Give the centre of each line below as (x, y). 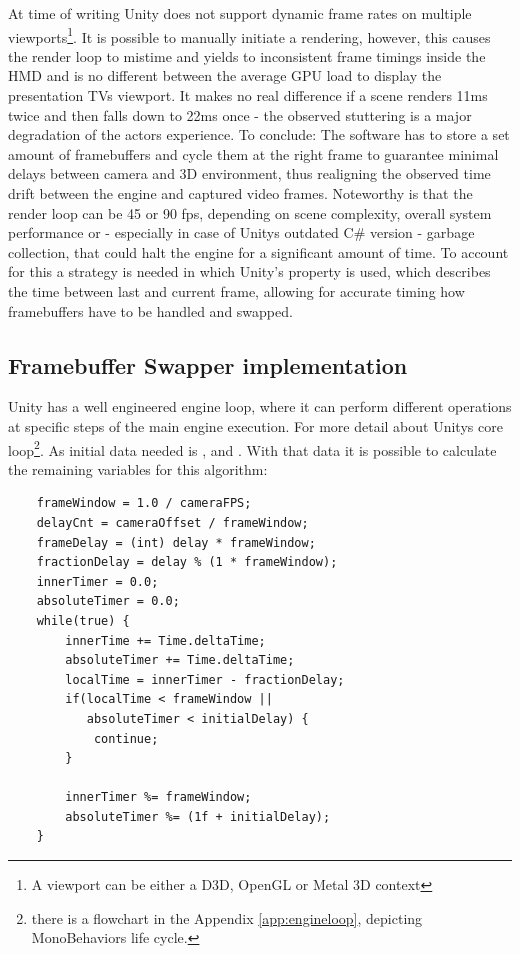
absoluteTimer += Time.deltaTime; (180, 660)
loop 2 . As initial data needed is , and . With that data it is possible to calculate (252, 448)
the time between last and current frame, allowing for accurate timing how (236, 290)
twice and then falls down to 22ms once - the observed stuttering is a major (240, 114)
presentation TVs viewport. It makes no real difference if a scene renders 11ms (248, 95)
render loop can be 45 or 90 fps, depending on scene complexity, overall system (250, 212)
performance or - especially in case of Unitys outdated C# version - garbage (241, 232)
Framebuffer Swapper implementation (208, 364)
